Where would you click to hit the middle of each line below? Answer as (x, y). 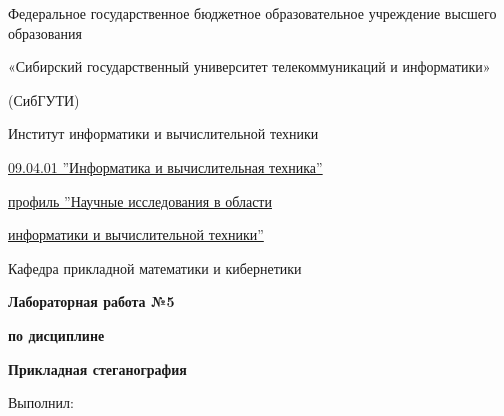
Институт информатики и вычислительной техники (163, 133)
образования (45, 32)
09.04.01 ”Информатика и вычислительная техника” (165, 166)
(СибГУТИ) (44, 99)
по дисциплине (56, 334)
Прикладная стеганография (97, 368)
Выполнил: (41, 402)
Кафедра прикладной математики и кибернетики (155, 267)
